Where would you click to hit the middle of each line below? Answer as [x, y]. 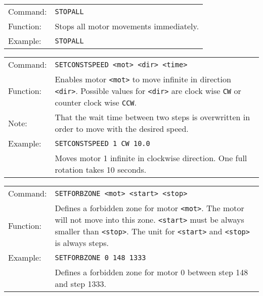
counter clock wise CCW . [96, 102]
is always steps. [82, 243]
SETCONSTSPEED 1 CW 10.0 [102, 143]
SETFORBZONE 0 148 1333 [100, 257]
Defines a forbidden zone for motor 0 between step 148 [151, 272]
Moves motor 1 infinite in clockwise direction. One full [151, 158]
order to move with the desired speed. [122, 129]
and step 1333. [80, 284]
